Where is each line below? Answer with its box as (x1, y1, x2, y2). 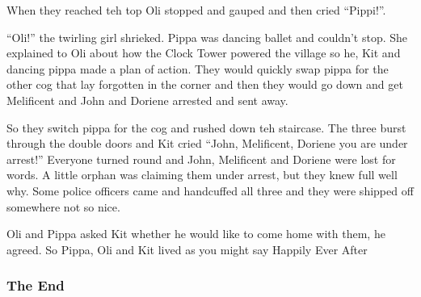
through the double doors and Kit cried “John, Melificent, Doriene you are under (6, 135, 408, 152)
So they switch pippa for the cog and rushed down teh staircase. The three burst (6, 119, 406, 136)
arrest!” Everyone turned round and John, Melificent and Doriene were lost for (6, 150, 396, 167)
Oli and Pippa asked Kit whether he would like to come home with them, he (6, 225, 385, 242)
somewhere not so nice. (6, 198, 120, 215)
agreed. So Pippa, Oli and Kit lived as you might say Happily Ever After (6, 241, 368, 257)
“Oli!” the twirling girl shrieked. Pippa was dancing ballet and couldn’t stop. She (6, 28, 408, 45)
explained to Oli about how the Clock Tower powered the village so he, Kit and (6, 44, 401, 61)
